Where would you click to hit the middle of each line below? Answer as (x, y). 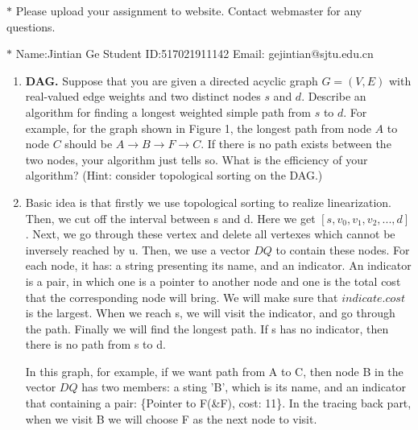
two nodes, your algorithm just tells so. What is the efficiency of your (197, 159)
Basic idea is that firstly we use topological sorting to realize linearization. (208, 202)
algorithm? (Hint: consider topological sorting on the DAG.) (174, 175)
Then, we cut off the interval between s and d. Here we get (170, 218)
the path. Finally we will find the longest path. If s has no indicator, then (207, 328)
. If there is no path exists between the (296, 144)
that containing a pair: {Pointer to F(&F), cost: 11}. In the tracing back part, (218, 403)
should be (89, 144)
